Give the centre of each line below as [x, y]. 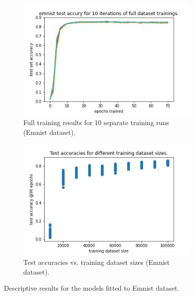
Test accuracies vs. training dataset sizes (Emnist [97, 262]
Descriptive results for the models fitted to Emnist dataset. [92, 288]
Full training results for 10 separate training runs [96, 122]
